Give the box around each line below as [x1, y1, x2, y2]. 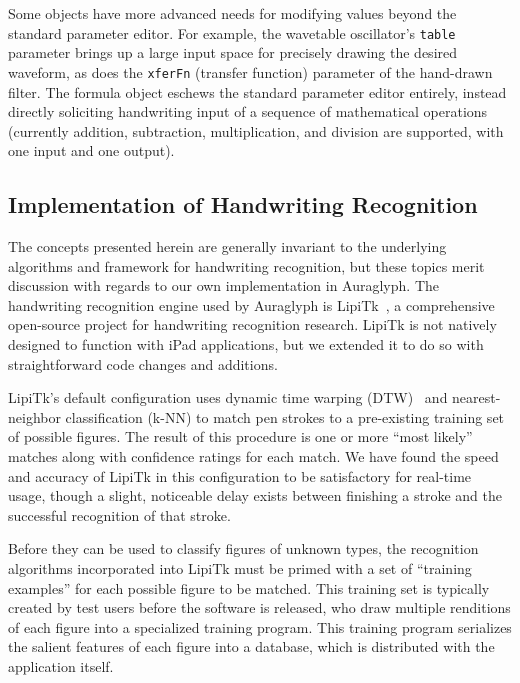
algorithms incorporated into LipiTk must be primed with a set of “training [8, 557, 472, 578]
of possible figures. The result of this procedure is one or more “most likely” [8, 426, 473, 447]
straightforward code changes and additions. [8, 353, 278, 374]
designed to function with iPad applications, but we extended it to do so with [8, 334, 484, 355]
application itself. [8, 655, 114, 676]
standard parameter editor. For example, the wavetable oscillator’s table [8, 22, 456, 43]
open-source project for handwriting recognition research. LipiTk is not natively [8, 314, 497, 335]
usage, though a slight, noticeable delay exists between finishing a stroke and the [8, 485, 502, 506]
